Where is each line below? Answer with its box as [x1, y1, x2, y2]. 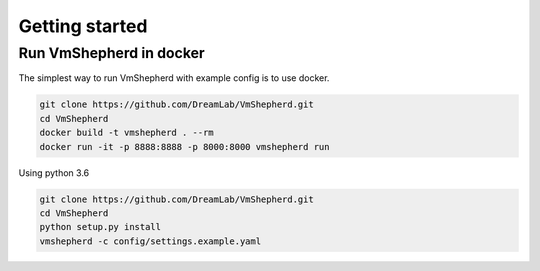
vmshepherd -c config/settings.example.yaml [39, 235, 262, 247]
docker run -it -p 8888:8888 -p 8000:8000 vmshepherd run [39, 141, 330, 152]
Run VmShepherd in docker [18, 44, 205, 62]
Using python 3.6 [18, 166, 90, 179]
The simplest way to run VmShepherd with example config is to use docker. [18, 72, 330, 84]
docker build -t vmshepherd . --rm [39, 127, 214, 139]
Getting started [18, 15, 148, 37]
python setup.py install [39, 221, 162, 233]
